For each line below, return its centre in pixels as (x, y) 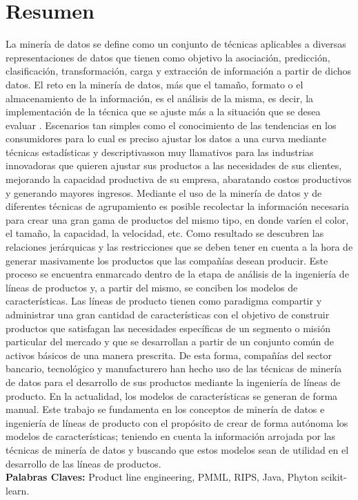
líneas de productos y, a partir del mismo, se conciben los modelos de (152, 287)
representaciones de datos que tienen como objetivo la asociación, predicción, (168, 57)
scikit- (334, 477)
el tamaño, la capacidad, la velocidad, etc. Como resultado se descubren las (165, 233)
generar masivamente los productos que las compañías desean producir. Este (167, 260)
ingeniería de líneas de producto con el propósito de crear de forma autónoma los (177, 422)
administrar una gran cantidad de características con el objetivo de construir (168, 314)
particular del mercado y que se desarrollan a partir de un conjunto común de (170, 342)
